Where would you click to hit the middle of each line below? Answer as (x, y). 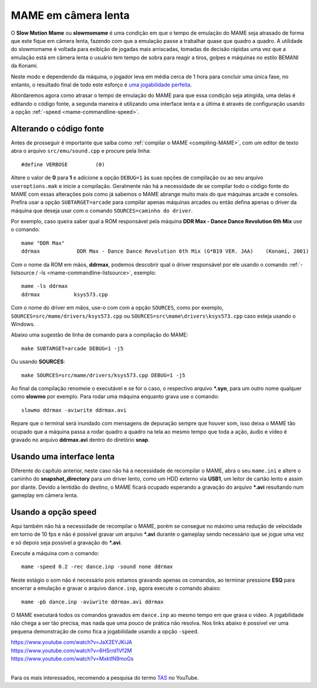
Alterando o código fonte (58, 128)
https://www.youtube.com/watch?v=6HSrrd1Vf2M (71, 650)
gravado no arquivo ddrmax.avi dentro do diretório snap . (80, 439)
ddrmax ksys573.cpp (65, 294)
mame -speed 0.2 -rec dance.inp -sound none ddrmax (97, 567)
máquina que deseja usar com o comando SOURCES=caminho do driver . (102, 210)
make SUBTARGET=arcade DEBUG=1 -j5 (72, 348)
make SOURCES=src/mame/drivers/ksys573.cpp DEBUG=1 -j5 (103, 375)
